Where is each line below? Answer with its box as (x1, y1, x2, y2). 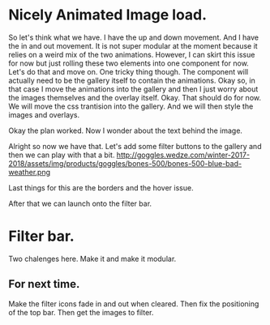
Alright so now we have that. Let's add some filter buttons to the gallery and (8, 141, 262, 151)
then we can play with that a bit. (8, 150, 115, 160)
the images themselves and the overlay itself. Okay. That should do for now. (8, 92, 262, 102)
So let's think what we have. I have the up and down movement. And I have (8, 32, 259, 42)
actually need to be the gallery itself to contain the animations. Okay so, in (8, 75, 255, 85)
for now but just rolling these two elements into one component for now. (8, 58, 249, 68)
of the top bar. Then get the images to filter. (8, 307, 154, 317)
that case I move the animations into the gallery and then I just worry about (8, 83, 259, 94)
